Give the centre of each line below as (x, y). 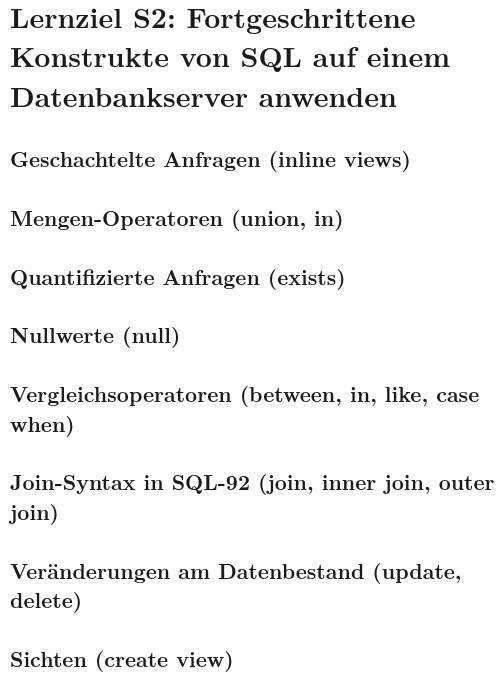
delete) (46, 599)
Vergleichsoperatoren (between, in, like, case (245, 393)
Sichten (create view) (122, 657)
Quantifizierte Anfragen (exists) (178, 275)
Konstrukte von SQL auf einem (230, 55)
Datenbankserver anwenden (203, 94)
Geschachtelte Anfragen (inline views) (210, 158)
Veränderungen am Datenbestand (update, (236, 569)
